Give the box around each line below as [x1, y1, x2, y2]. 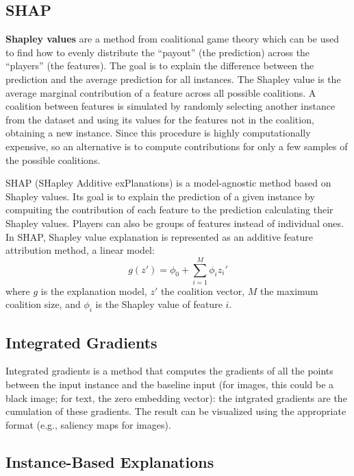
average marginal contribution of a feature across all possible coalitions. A [5, 85, 316, 99]
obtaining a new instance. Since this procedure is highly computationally [5, 126, 311, 140]
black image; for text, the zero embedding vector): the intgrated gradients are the [5, 390, 347, 405]
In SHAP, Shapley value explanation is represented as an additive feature [5, 229, 313, 243]
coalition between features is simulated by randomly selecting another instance [5, 99, 336, 113]
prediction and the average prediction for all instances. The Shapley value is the [5, 71, 341, 86]
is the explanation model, [40, 283, 147, 298]
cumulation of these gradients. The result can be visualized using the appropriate [5, 404, 346, 418]
